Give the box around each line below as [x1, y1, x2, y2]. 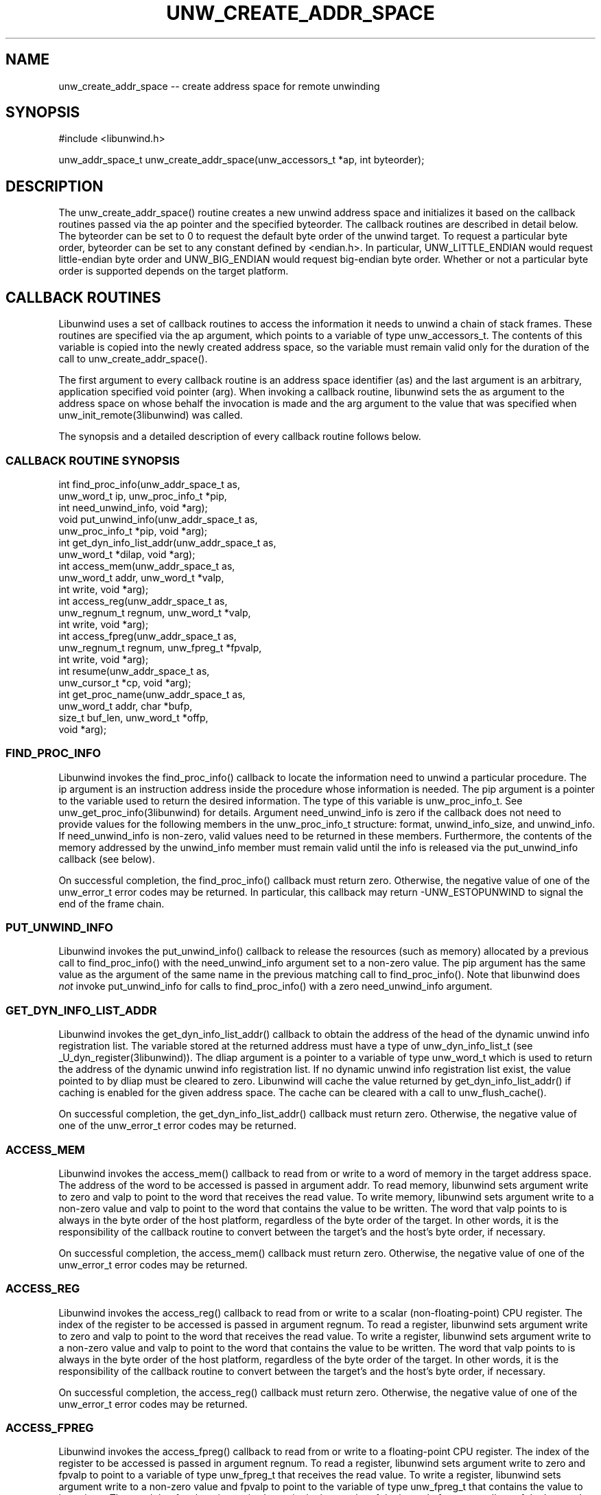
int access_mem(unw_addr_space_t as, [58, 559, 235, 572]
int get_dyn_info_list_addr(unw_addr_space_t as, [58, 536, 276, 548]
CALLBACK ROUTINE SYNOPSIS [5, 453, 180, 467]
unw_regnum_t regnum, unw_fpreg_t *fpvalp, [58, 641, 262, 653]
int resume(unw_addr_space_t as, [58, 664, 210, 677]
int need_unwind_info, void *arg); [58, 501, 208, 513]
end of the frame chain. [58, 897, 165, 909]
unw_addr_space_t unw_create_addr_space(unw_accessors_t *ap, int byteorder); [58, 154, 425, 166]
